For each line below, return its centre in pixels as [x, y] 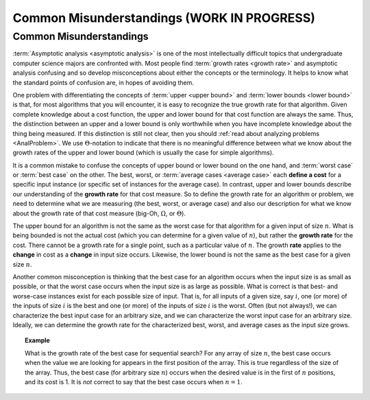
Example [38, 340]
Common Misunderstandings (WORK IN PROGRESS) [164, 18]
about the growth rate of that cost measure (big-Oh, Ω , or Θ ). [99, 213]
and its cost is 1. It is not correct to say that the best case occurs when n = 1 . [134, 381]
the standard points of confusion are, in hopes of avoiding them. [103, 82]
